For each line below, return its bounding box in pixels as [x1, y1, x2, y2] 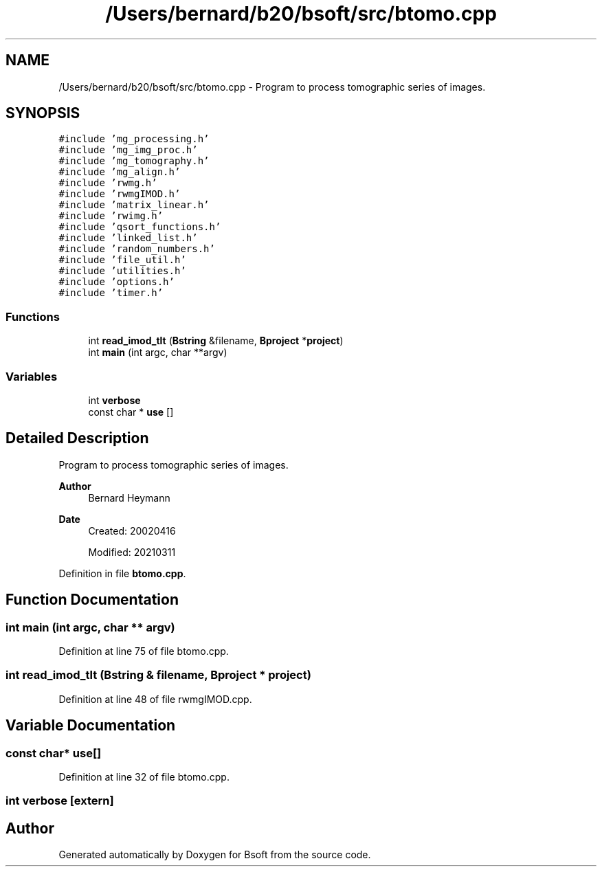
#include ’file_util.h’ [58, 254, 186, 266]
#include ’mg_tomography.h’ [58, 155, 210, 167]
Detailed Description [5, 429, 149, 447]
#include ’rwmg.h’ [58, 177, 157, 189]
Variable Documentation [5, 717, 176, 735]
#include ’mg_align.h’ [58, 166, 181, 178]
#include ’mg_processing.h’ [58, 133, 210, 145]
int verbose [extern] [5, 794, 114, 808]
